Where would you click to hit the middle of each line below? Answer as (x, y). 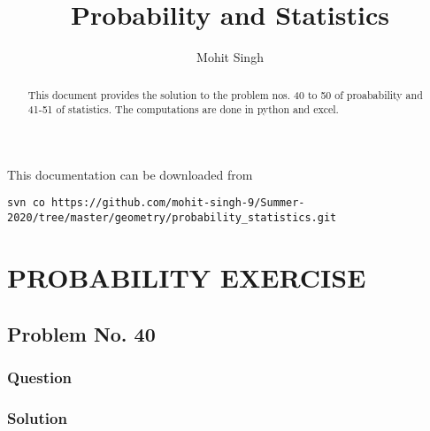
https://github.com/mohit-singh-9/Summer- (178, 203)
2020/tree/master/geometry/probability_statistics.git (172, 218)
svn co (26, 203)
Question (40, 377)
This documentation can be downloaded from (130, 174)
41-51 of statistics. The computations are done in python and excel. (183, 109)
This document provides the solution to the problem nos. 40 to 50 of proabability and (225, 94)
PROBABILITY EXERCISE (187, 277)
